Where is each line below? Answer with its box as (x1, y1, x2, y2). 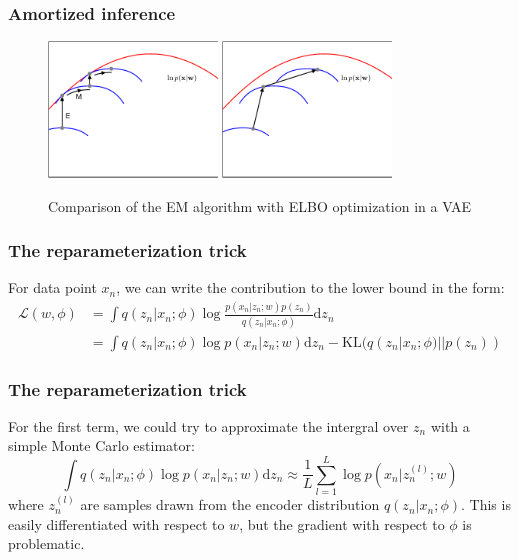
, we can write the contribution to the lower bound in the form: (116, 277, 505, 298)
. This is (460, 494, 511, 515)
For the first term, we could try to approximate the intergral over (8, 415, 409, 436)
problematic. (8, 533, 85, 554)
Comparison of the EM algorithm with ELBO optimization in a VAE (48, 195, 472, 216)
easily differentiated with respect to (8, 513, 225, 534)
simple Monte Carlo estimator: (8, 435, 195, 456)
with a (430, 415, 470, 436)
